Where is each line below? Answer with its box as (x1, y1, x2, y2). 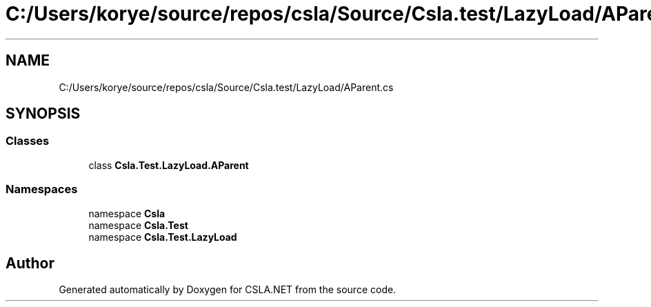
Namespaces (6, 182, 78, 197)
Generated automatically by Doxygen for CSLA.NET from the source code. (59, 284, 397, 296)
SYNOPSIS (6, 105, 81, 123)
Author (6, 254, 54, 272)
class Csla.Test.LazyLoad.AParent (88, 159, 249, 171)
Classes (6, 134, 50, 148)
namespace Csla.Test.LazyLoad (88, 230, 237, 243)
